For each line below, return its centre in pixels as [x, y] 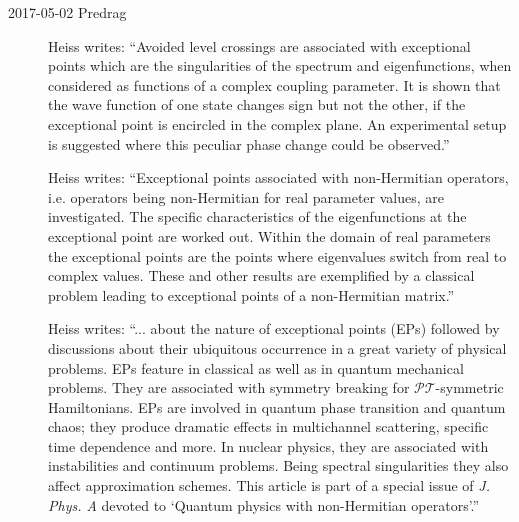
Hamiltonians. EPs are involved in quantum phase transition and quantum [277, 406]
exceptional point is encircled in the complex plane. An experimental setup [277, 123]
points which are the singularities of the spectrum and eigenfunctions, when [280, 65]
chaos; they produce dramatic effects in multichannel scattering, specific [268, 426]
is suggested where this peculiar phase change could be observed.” [249, 143]
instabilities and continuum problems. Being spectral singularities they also [278, 465]
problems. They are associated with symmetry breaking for [229, 387]
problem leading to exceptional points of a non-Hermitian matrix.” [251, 294]
